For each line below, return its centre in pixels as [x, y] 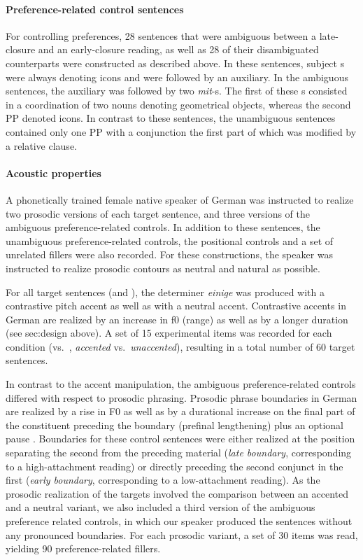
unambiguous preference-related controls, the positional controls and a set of [170, 240]
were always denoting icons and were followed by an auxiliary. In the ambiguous [177, 77]
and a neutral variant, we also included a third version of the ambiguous [161, 507]
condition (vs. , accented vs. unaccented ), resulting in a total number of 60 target [180, 346]
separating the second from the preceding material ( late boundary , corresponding [179, 453]
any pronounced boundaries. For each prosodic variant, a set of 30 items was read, [182, 534]
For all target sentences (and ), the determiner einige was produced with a [165, 292]
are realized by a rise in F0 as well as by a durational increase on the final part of [180, 411]
